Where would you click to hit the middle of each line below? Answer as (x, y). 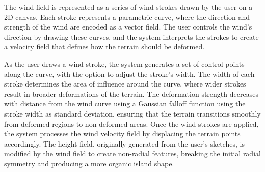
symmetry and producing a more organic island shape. (89, 163)
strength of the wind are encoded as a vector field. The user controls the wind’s (128, 27)
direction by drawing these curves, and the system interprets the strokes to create (131, 36)
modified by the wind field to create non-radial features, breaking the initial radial (132, 153)
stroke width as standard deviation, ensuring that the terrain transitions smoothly (132, 113)
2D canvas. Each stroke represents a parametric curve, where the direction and (127, 17)
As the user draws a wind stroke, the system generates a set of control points (124, 63)
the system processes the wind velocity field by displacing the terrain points (122, 134)
